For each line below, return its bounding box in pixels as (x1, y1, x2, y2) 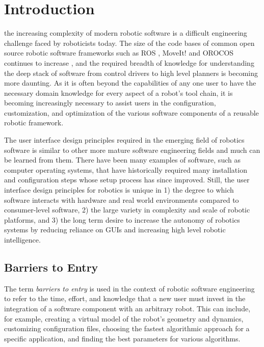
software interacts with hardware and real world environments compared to (4, 194, 239, 205)
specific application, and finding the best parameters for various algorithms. (4, 333, 241, 343)
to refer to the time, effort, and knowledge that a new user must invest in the (4, 293, 246, 304)
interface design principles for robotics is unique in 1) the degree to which (4, 184, 234, 195)
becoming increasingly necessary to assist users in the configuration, (4, 97, 216, 108)
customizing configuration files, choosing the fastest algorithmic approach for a (4, 323, 250, 334)
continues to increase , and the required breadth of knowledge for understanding (4, 57, 254, 68)
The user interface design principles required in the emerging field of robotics (4, 135, 245, 145)
